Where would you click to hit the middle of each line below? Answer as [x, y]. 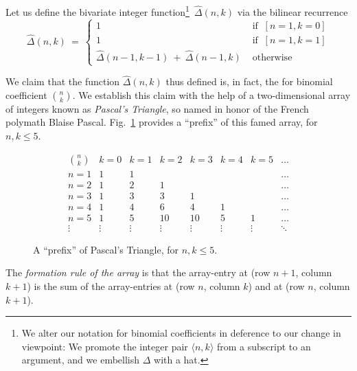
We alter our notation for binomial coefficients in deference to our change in [181, 333]
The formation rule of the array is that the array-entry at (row [138, 272]
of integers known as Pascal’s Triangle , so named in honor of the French [157, 108]
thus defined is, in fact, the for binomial [249, 81]
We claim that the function [63, 81]
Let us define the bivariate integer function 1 [97, 11]
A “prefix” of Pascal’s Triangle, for [106, 249]
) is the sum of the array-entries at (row [111, 286]
